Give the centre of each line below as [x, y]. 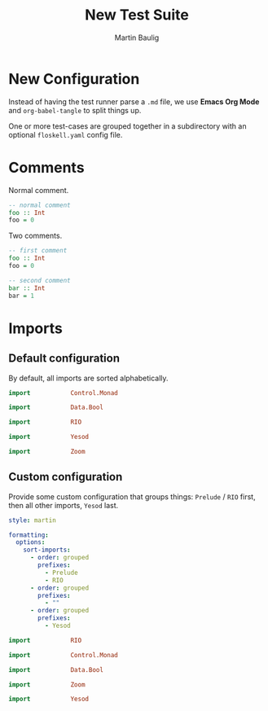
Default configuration [64, 359]
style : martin [33, 520]
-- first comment [38, 251]
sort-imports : [47, 550]
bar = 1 [22, 296]
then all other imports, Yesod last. [64, 505]
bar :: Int [27, 288]
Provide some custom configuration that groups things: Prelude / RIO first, [132, 496]
